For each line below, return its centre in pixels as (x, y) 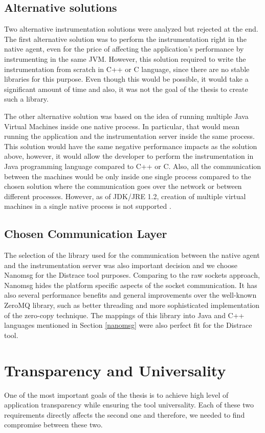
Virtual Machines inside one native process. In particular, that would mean (122, 126)
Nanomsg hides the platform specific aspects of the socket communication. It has (131, 285)
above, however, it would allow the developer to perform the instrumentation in (129, 156)
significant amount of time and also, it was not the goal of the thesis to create (126, 89)
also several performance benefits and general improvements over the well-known (130, 295)
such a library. (26, 99)
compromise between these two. (53, 425)
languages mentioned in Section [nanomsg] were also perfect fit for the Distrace (128, 325)
